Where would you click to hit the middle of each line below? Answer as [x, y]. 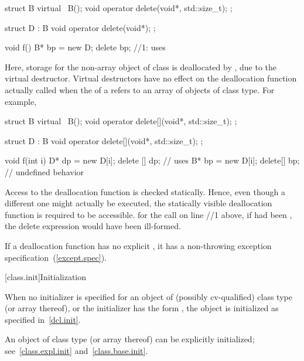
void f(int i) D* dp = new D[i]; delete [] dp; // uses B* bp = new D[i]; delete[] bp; [152, 160]
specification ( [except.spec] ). [56, 257]
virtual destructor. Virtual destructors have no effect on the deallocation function [151, 78]
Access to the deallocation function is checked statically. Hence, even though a [145, 191]
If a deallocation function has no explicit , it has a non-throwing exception [138, 245]
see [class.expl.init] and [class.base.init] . [76, 351]
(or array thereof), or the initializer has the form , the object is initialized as [142, 308]
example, [21, 101]
